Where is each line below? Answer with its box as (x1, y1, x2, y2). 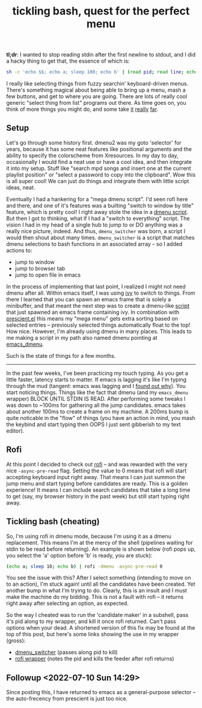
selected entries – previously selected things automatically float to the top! (6, 321, 191, 328)
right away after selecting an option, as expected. (6, 600, 129, 607)
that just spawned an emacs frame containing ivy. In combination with (6, 309, 180, 316)
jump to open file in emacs (14, 271, 81, 278)
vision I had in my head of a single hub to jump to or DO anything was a (6, 221, 183, 228)
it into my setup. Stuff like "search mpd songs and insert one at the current (6, 164, 191, 172)
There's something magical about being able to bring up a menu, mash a (6, 86, 186, 94)
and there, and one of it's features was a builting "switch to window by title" (6, 202, 194, 209)
